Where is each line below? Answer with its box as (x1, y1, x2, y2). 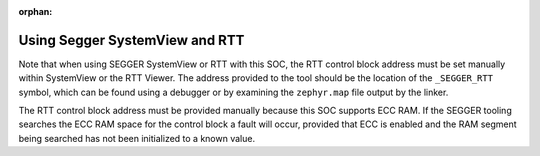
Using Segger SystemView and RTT (18, 31, 245, 49)
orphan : (18, 6, 53, 17)
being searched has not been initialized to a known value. (18, 132, 255, 144)
